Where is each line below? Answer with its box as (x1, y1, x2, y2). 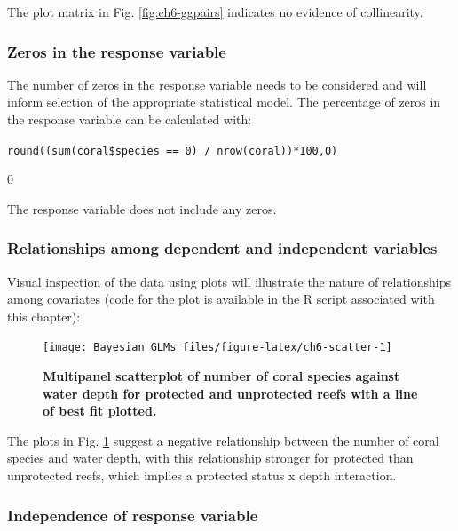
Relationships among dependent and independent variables (7, 237, 438, 259)
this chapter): (7, 306, 81, 325)
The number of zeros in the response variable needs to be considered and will (7, 75, 427, 93)
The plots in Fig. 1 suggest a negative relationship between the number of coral (7, 431, 439, 449)
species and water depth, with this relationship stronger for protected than (7, 448, 414, 467)
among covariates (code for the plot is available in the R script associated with (7, 289, 435, 308)
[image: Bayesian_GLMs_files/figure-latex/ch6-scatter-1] (43, 341, 392, 354)
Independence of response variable (7, 503, 258, 526)
